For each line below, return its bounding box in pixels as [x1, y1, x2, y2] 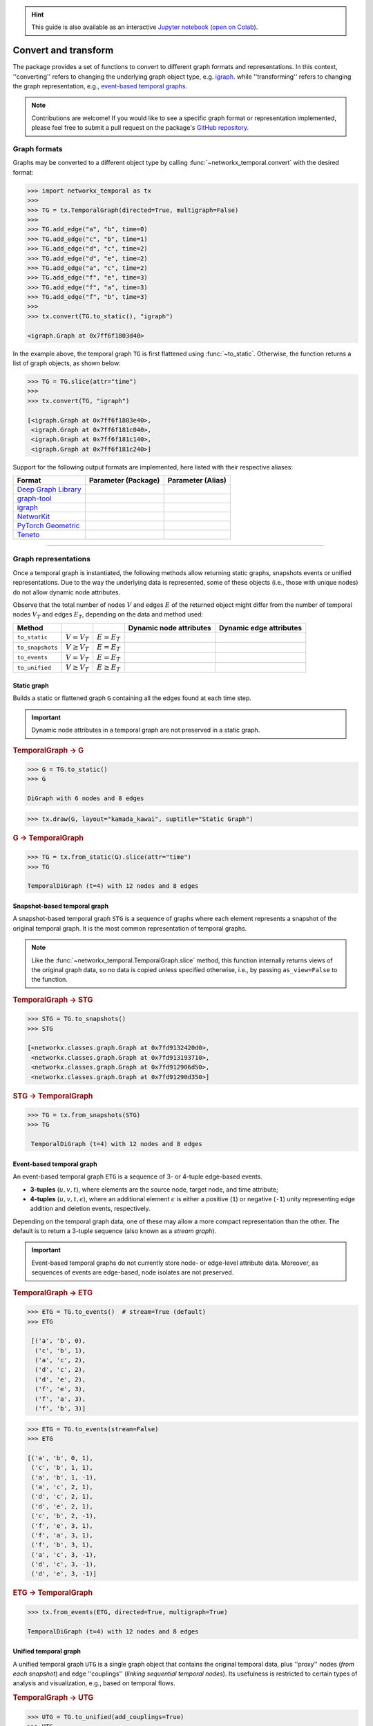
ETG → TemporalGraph [12, 1588, 93, 1598]
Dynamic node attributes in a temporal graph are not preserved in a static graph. [31, 726, 260, 735]
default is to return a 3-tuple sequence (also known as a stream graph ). [12, 1227, 217, 1235]
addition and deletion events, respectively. [30, 1205, 151, 1213]
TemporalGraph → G [12, 746, 84, 755]
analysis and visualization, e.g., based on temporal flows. [12, 1679, 175, 1687]
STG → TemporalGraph [12, 1091, 93, 1100]
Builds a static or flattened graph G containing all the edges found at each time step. [12, 694, 252, 702]
